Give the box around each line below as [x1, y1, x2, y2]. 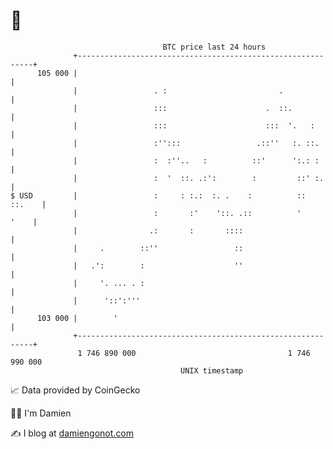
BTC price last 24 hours [162, 42, 267, 52]
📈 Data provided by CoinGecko [10, 384, 141, 396]
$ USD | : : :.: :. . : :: [10, 190, 307, 201]
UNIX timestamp [180, 365, 244, 376]
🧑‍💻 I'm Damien [10, 407, 72, 419]
